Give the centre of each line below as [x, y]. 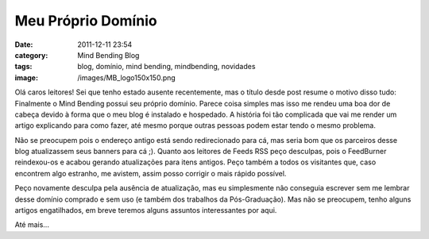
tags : [23, 67]
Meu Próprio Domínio [86, 21]
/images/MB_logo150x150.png [127, 77]
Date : [24, 44]
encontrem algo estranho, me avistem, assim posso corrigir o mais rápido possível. [151, 173]
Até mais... [32, 225]
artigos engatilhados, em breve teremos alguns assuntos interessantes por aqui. [146, 210]
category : [31, 55]
